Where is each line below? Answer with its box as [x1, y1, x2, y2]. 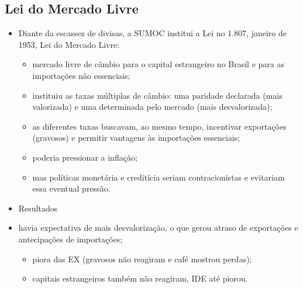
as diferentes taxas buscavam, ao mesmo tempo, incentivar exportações [32, 120, 287, 132]
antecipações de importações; [18, 233, 123, 245]
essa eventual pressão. [32, 182, 111, 195]
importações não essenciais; [32, 69, 130, 81]
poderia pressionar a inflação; [32, 151, 137, 163]
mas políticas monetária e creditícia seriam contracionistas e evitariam [32, 171, 285, 183]
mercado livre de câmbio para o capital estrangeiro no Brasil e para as [32, 58, 284, 70]
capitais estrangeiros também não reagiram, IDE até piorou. [32, 272, 248, 284]
